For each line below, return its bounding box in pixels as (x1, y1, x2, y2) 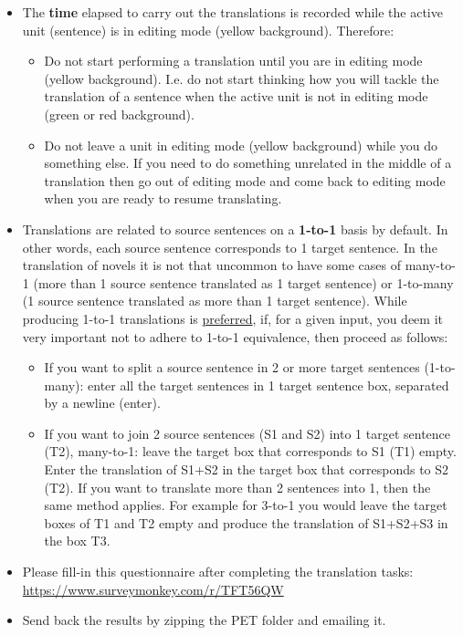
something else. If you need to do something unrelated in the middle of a (44, 153, 452, 172)
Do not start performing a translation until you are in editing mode (44, 51, 423, 70)
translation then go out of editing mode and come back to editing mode (44, 171, 446, 190)
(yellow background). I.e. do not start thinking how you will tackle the (44, 68, 439, 88)
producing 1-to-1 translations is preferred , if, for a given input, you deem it (22, 308, 443, 328)
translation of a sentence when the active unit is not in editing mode (44, 87, 428, 106)
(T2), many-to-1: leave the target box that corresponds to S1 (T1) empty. (44, 442, 457, 461)
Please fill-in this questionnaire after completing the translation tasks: (22, 562, 414, 581)
